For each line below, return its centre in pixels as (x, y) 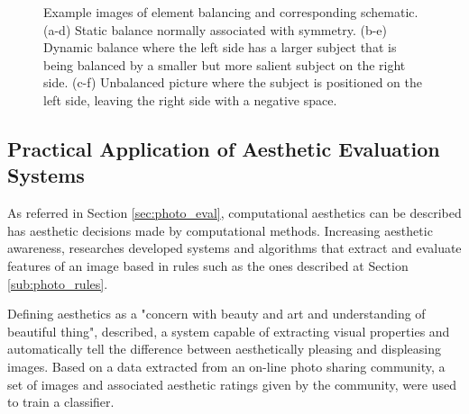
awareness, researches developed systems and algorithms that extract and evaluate (234, 248)
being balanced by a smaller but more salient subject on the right (225, 64)
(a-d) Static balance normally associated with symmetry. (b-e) (216, 29)
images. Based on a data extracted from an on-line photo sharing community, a (226, 366)
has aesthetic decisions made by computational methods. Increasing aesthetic (220, 230)
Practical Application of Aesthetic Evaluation (224, 148)
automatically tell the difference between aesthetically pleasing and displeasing (224, 349)
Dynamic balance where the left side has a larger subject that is (220, 47)
